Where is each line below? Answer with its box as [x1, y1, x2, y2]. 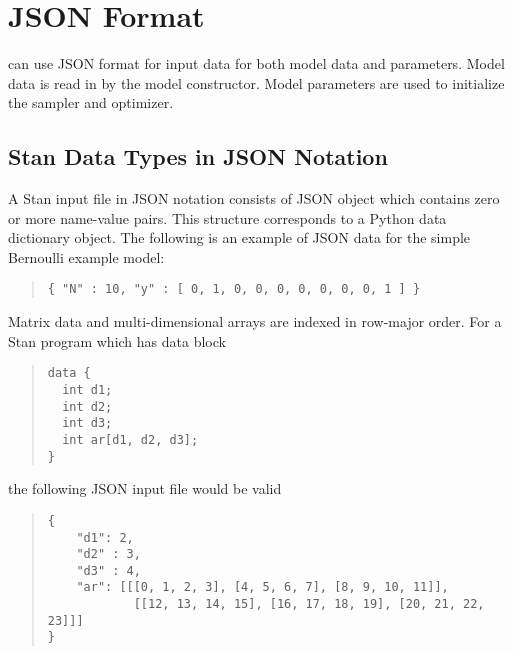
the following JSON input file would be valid [8, 478, 282, 499]
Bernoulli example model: [8, 246, 165, 267]
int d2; [62, 399, 113, 414]
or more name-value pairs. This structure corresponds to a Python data [8, 207, 447, 228]
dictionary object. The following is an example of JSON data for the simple [8, 227, 471, 248]
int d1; [62, 382, 113, 397]
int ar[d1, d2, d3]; [62, 432, 199, 447]
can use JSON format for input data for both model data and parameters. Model [8, 53, 505, 74]
